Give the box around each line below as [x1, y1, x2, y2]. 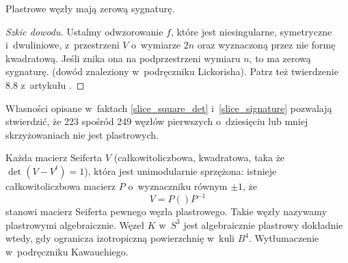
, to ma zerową [249, 51, 311, 65]
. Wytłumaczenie [248, 231, 319, 245]
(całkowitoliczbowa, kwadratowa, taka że [113, 150, 285, 165]
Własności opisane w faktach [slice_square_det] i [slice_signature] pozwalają [5, 100, 332, 115]
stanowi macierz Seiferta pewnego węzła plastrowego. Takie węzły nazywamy [5, 204, 327, 219]
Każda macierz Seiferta [5, 150, 103, 165]
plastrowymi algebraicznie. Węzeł [5, 217, 145, 232]
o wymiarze [131, 38, 181, 52]
